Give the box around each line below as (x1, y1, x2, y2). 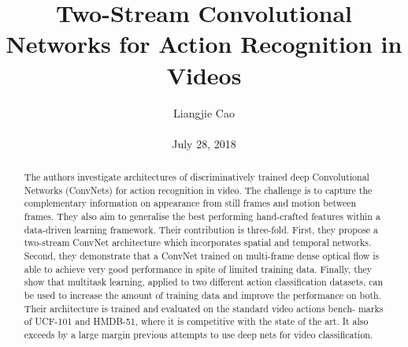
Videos (166, 58, 242, 91)
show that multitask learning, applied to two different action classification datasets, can (24, 275, 384, 289)
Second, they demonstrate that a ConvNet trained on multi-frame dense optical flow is (24, 249, 380, 263)
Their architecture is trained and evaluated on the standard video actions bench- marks (24, 301, 384, 315)
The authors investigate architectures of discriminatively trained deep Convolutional (24, 170, 369, 184)
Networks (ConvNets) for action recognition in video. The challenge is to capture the (24, 183, 373, 196)
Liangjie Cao (173, 104, 235, 121)
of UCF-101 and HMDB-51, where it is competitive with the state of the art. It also (24, 315, 369, 328)
